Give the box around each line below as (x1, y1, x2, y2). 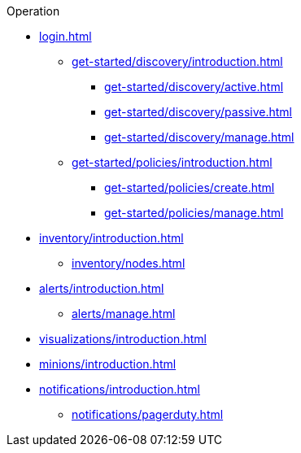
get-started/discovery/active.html (104, 80, 284, 94)
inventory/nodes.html (72, 256, 185, 270)
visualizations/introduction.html (39, 332, 207, 346)
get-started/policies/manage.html (104, 206, 284, 220)
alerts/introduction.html (39, 281, 164, 295)
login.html (39, 29, 92, 43)
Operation (7, 4, 60, 18)
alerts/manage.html (72, 307, 176, 320)
